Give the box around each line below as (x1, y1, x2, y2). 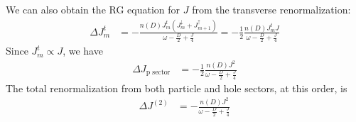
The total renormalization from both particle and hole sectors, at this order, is (6, 80, 347, 95)
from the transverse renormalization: (192, 2, 351, 16)
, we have (63, 43, 103, 58)
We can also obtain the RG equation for (6, 2, 180, 16)
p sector (146, 69, 171, 77)
